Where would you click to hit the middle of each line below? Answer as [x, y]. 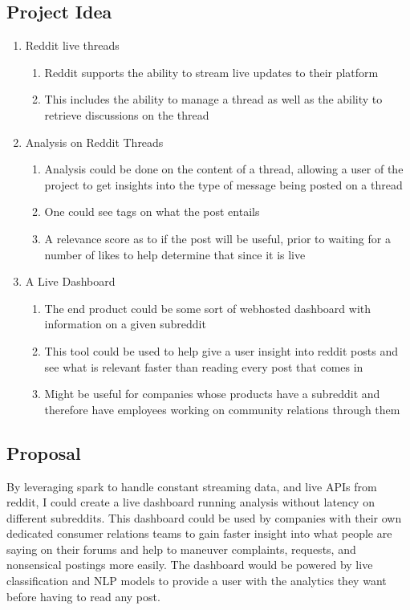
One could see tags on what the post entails [152, 211]
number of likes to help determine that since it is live [175, 254]
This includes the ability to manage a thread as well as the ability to [213, 99]
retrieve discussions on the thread [127, 114]
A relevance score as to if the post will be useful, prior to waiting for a [217, 238]
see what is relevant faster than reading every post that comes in [204, 366]
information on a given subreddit [125, 324]
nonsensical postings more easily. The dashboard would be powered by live [190, 565]
